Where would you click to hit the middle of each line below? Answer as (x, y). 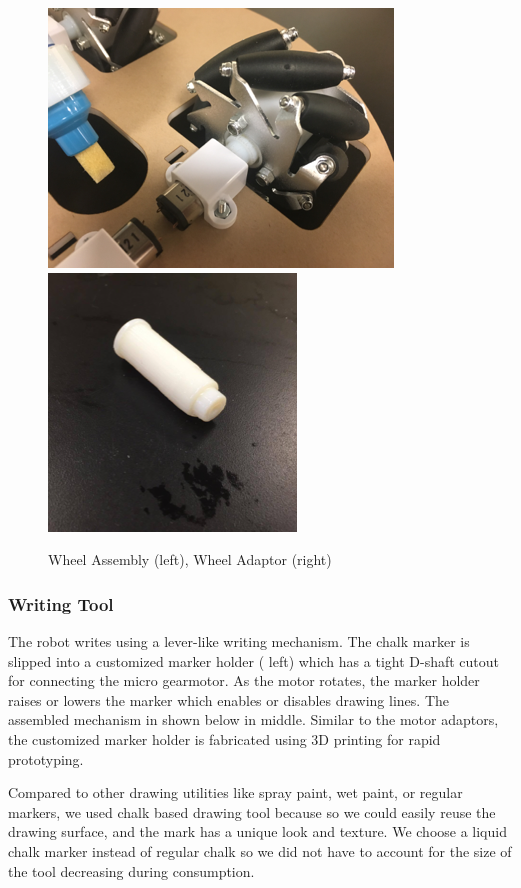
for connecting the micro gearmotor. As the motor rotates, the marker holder (244, 680)
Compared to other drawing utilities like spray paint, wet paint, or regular (235, 792)
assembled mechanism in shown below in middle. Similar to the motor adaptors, (253, 719)
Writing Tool (61, 603)
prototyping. (46, 758)
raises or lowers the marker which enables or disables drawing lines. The (228, 699)
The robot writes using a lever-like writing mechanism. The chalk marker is (239, 641)
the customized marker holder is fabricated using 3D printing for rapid (224, 738)
